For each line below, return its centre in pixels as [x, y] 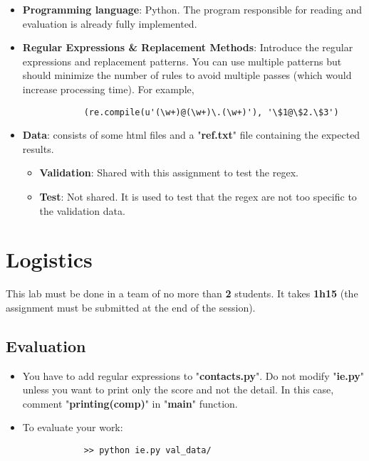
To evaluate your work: [73, 427]
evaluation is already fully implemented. [110, 23]
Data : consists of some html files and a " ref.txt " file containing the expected [191, 135]
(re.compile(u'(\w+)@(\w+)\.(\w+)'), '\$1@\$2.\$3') [211, 112]
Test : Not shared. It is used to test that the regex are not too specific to [198, 196]
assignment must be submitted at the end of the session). [131, 307]
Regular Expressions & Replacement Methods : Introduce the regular [188, 47]
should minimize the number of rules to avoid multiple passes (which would [187, 75]
